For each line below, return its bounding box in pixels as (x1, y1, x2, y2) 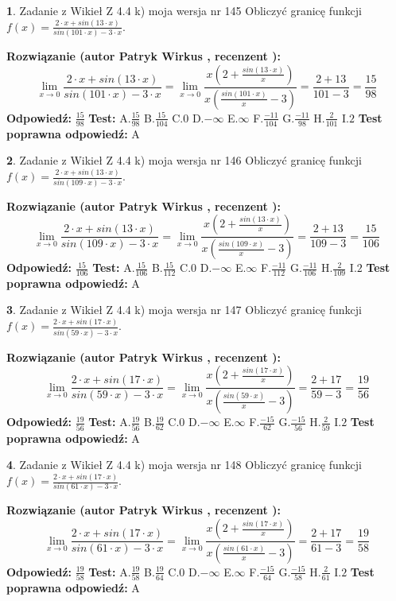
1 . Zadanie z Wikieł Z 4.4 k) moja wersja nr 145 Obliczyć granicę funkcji (6, 2, 362, 18)
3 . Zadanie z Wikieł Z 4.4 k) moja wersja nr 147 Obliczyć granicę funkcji (6, 301, 362, 318)
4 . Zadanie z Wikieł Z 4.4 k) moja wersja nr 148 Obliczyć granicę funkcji (6, 456, 362, 473)
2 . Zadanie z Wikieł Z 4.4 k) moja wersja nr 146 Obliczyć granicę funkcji (6, 152, 362, 169)
